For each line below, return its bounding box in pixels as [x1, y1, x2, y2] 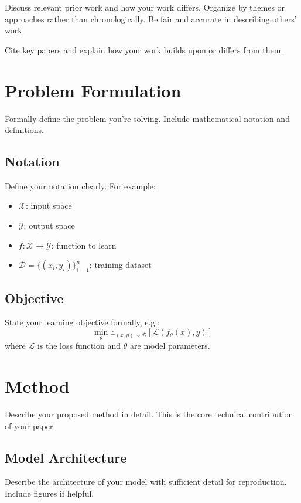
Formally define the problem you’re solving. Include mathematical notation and [5, 112, 290, 124]
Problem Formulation [5, 78, 182, 102]
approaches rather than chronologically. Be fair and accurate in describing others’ [5, 12, 297, 25]
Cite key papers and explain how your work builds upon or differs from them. [5, 43, 283, 56]
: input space [25, 199, 72, 212]
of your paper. [5, 419, 56, 431]
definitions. [5, 124, 44, 136]
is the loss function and [37, 339, 121, 352]
